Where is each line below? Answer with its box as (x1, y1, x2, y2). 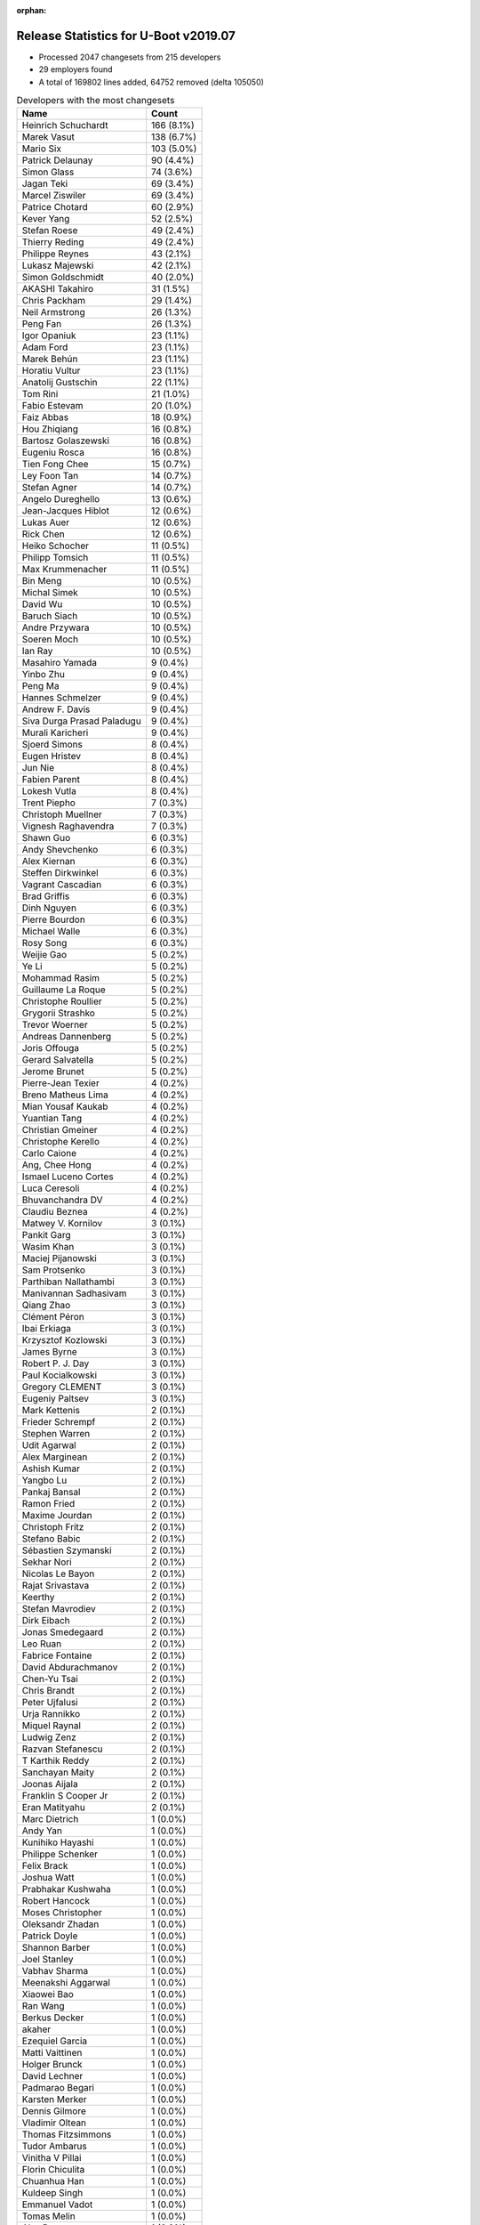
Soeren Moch (21, 633, 79, 645)
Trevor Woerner (21, 1019, 88, 1032)
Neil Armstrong (21, 306, 85, 319)
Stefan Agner (21, 481, 77, 494)
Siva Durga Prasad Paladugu (21, 715, 141, 727)
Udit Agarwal (21, 1439, 76, 1452)
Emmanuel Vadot (21, 2198, 93, 2211)
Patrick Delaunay (21, 154, 93, 166)
